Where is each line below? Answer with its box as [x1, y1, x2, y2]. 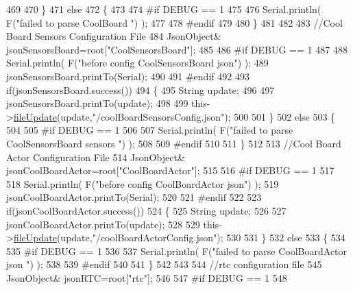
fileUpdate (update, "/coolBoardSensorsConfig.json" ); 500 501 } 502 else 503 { [13, 109, 336, 123]
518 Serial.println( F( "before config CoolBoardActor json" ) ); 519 [6, 176, 279, 191]
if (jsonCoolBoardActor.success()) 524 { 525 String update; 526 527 [6, 203, 287, 217]
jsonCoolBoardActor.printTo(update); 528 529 [6, 217, 200, 231]
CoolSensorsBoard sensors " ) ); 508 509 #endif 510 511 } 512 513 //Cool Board [6, 136, 341, 150]
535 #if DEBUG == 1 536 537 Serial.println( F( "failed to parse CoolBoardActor [6, 243, 348, 258]
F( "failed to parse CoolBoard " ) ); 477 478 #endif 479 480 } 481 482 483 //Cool [6, 15, 343, 29]
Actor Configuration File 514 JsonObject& [6, 149, 185, 164]
